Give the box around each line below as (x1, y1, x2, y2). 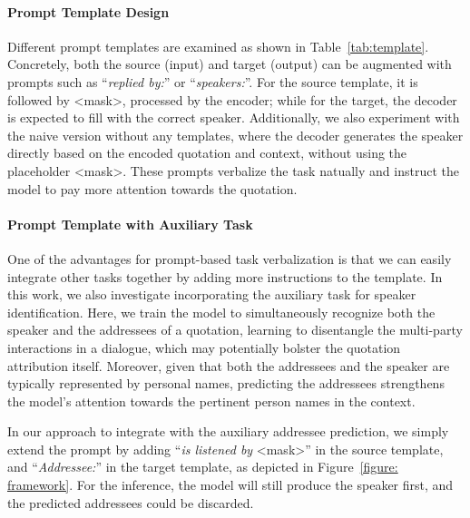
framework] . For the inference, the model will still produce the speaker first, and (7, 475, 454, 494)
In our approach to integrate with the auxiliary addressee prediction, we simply (7, 422, 449, 441)
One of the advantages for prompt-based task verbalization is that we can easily (7, 249, 452, 268)
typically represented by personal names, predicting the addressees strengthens (7, 374, 445, 393)
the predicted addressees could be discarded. (7, 493, 254, 512)
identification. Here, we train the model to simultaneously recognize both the (7, 302, 436, 321)
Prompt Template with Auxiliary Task (7, 214, 253, 233)
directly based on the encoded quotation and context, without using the (7, 143, 407, 162)
